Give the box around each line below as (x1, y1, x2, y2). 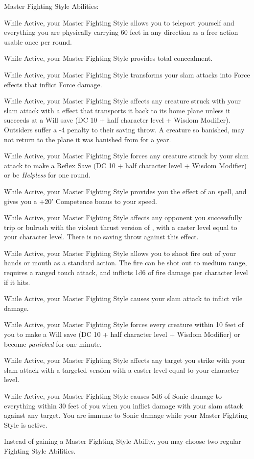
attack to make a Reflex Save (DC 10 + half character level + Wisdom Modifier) (4, 160, 247, 170)
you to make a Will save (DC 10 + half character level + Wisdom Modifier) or (4, 329, 240, 339)
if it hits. (4, 277, 30, 287)
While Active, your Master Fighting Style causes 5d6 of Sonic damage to (4, 391, 222, 401)
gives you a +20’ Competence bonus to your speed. (4, 196, 157, 206)
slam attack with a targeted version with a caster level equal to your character (4, 364, 239, 375)
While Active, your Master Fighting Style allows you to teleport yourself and (4, 17, 234, 27)
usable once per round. (4, 36, 72, 47)
